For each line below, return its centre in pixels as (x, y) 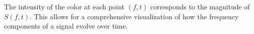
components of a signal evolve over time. (66, 26)
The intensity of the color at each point (64, 6)
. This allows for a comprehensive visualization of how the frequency (134, 16)
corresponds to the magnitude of (200, 6)
